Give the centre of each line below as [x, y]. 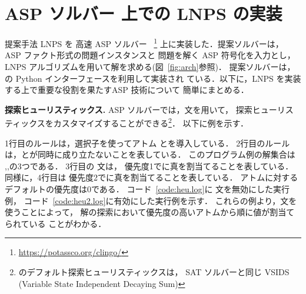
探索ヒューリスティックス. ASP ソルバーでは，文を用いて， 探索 [129, 109]
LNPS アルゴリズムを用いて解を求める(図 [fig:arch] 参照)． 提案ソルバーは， [150, 66]
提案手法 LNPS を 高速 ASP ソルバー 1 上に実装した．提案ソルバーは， [144, 43]
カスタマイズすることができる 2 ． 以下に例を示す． [151, 122]
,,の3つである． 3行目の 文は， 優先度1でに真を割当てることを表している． [149, 166]
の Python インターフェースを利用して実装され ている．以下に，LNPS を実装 [153, 78]
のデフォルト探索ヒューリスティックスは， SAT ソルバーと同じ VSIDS [154, 271]
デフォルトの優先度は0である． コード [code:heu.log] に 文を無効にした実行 [147, 188]
